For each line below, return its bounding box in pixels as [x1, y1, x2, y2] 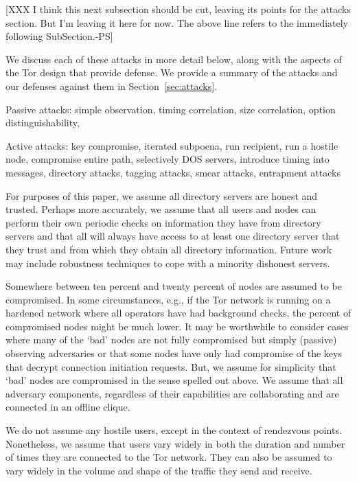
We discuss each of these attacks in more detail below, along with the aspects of [5, 51, 342, 66]
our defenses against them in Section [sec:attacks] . [5, 78, 218, 93]
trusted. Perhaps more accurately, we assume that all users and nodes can [5, 202, 316, 216]
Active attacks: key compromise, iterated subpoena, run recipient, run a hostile [5, 138, 338, 152]
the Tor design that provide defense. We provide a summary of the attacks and [5, 65, 338, 80]
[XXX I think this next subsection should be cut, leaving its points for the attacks [5, 2, 352, 16]
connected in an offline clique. [5, 400, 130, 414]
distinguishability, [5, 115, 80, 130]
